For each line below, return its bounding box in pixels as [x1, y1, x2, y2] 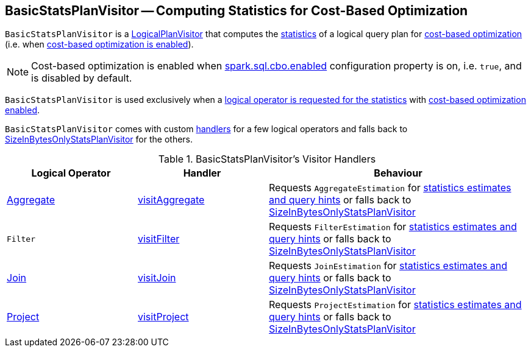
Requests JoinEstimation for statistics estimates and [269, 259, 508, 272]
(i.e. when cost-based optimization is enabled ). [5, 39, 194, 50]
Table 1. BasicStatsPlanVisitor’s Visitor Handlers [158, 153, 376, 166]
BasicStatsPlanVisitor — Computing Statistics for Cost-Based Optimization [5, 3, 468, 18]
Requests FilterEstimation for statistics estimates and [269, 220, 517, 233]
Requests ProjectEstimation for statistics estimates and [269, 298, 522, 311]
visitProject [138, 311, 189, 323]
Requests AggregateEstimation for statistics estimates [269, 181, 511, 194]
